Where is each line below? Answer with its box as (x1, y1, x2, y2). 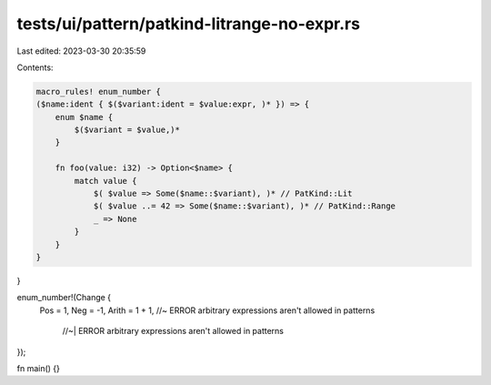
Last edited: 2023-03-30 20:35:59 (16, 46, 146, 56)
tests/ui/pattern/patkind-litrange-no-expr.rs (16, 14, 361, 34)
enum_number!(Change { (16, 292, 112, 303)
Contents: (16, 62, 54, 73)
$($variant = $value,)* (74, 125, 181, 136)
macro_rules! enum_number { (35, 86, 161, 96)
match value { (74, 176, 137, 186)
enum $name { (55, 112, 114, 122)
